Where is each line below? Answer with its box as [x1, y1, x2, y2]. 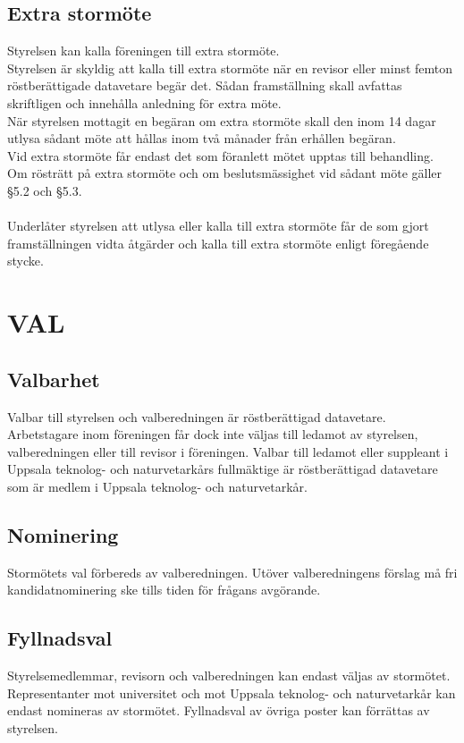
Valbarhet [7, 365, 100, 393]
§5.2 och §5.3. [7, 181, 82, 199]
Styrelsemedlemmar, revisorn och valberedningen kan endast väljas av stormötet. [7, 666, 451, 685]
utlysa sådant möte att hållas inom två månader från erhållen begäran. [7, 129, 396, 148]
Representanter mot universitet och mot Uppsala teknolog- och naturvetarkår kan [7, 683, 456, 702]
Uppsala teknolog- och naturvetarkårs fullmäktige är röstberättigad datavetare [7, 460, 438, 478]
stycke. [7, 251, 44, 270]
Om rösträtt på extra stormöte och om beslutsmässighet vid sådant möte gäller [7, 164, 443, 182]
